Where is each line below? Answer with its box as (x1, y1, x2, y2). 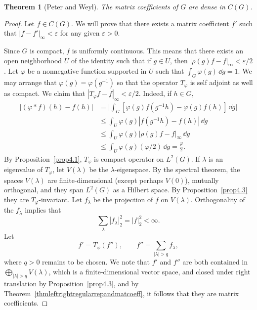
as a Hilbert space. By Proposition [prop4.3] (113, 184, 248, 195)
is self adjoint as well (190, 77, 253, 88)
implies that (25, 205, 61, 215)
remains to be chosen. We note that (42, 257, 150, 267)
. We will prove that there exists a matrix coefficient (71, 18, 229, 28)
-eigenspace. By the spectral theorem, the (114, 164, 240, 175)
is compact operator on (94, 153, 164, 164)
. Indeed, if (138, 88, 171, 98)
